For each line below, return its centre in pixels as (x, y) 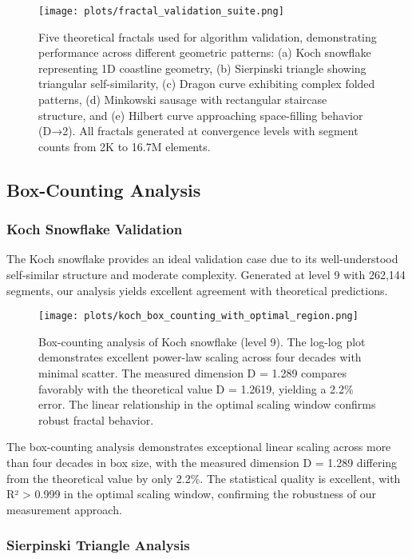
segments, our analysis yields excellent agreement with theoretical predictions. (197, 290)
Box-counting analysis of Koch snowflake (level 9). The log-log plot (202, 341)
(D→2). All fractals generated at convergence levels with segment (198, 131)
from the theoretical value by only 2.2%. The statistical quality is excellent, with (204, 478)
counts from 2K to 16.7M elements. (125, 146)
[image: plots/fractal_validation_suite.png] (161, 11)
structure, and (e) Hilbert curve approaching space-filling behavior (201, 115)
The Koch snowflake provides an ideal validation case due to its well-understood (202, 259)
